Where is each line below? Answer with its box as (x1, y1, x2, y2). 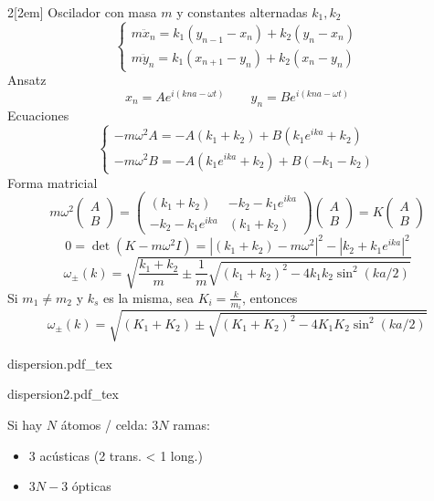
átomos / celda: (60, 414, 148, 433)
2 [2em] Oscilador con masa (7, 3, 157, 21)
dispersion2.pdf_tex (7, 384, 119, 403)
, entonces (241, 287, 298, 307)
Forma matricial (7, 172, 98, 192)
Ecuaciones (7, 105, 69, 124)
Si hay (7, 414, 43, 433)
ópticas (71, 476, 111, 496)
